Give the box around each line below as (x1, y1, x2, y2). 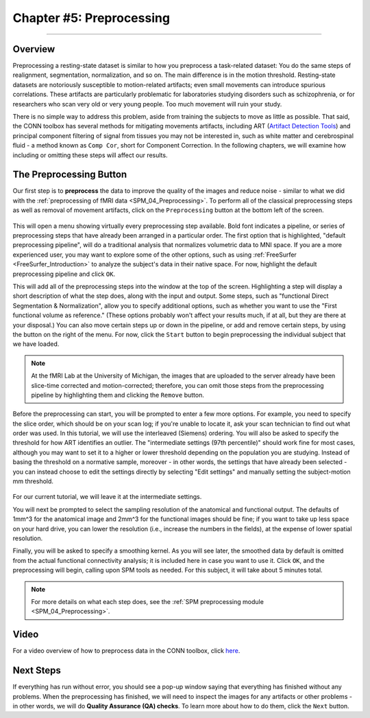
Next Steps (12, 664, 61, 676)
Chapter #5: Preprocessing (12, 10, 171, 25)
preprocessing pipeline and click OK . (12, 270, 116, 278)
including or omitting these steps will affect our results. (12, 151, 168, 159)
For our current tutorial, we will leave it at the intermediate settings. (12, 493, 202, 501)
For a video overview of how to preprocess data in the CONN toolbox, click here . (12, 647, 241, 655)
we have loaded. (12, 340, 60, 348)
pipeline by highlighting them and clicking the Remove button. (31, 391, 205, 399)
